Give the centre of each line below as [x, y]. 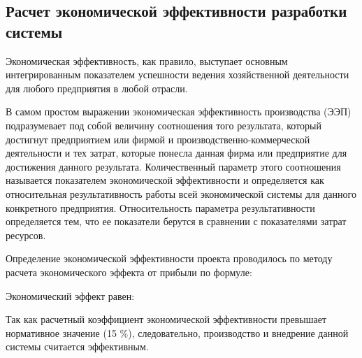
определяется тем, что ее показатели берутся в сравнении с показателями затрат [176, 221]
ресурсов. [26, 235]
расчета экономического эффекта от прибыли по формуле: [129, 272]
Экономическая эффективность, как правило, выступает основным [147, 60]
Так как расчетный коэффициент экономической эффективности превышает [166, 319]
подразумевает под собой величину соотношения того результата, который [164, 125]
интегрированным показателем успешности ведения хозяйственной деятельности [178, 74]
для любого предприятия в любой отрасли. [97, 88]
